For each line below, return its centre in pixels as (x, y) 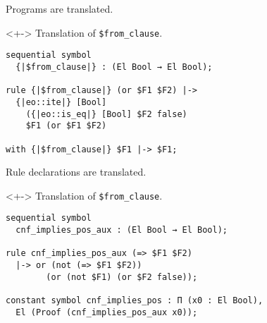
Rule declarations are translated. (76, 172)
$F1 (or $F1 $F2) (66, 126)
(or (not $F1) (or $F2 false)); (122, 277)
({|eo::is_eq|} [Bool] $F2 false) (106, 114)
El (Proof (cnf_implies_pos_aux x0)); (107, 312)
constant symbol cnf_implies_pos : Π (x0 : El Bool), (135, 300)
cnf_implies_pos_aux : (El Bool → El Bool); (122, 230)
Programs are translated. (60, 8)
